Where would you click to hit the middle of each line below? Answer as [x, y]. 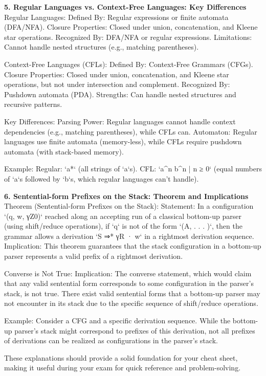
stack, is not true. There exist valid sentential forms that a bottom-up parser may [132, 293]
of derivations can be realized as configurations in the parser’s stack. [111, 340]
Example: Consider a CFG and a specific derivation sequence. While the [117, 320]
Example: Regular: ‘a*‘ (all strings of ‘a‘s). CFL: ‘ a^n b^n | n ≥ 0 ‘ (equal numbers [133, 169]
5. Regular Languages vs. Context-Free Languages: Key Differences [125, 7]
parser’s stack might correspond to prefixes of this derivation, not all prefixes [135, 330]
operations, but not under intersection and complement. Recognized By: [117, 84]
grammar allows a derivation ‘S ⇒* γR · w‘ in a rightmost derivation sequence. [129, 236]
